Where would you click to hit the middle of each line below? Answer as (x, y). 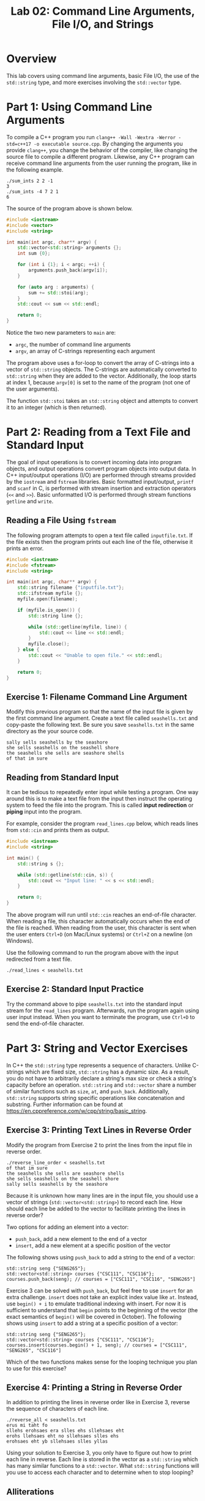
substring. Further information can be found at (65, 1104)
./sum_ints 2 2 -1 (30, 181)
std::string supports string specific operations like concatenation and (95, 1098)
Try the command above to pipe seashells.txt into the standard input (94, 1004)
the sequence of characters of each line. (58, 1409)
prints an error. (25, 548)
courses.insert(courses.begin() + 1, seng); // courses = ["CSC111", (97, 1345)
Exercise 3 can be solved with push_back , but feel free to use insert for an (100, 1290)
